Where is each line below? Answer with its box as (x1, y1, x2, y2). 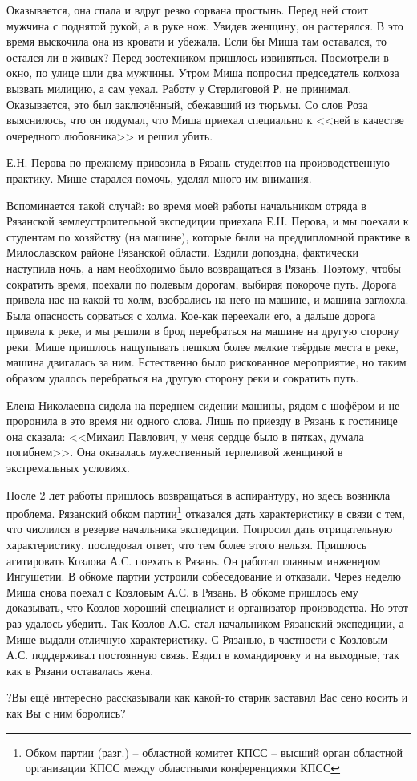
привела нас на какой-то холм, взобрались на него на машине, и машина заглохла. (6, 291, 409, 308)
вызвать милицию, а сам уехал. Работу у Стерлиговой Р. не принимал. (6, 79, 352, 96)
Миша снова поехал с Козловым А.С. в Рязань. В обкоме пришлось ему (6, 583, 358, 600)
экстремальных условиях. (6, 459, 130, 476)
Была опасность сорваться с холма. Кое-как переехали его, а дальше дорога (6, 306, 376, 323)
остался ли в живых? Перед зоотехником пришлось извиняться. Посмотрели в (6, 48, 389, 65)
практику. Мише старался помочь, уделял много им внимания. (6, 169, 312, 186)
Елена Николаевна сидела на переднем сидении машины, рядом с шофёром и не (6, 396, 400, 413)
